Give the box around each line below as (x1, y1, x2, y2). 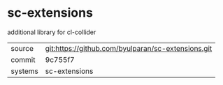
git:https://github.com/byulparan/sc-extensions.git (45, 43, 213, 53)
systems (10, 66, 38, 76)
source (10, 43, 34, 53)
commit (10, 54, 36, 64)
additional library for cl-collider (7, 28, 96, 36)
